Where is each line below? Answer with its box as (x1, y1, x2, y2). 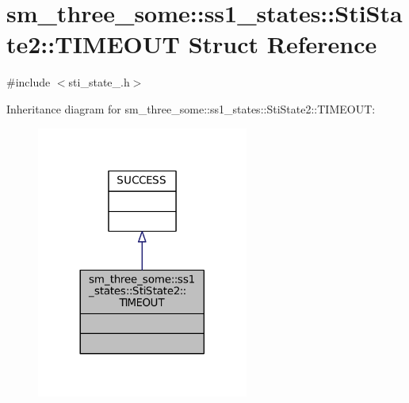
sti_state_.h (68, 74, 130, 90)
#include (6, 74, 51, 90)
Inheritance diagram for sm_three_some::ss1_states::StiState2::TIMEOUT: (6, 100, 376, 117)
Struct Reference (188, 28, 377, 60)
